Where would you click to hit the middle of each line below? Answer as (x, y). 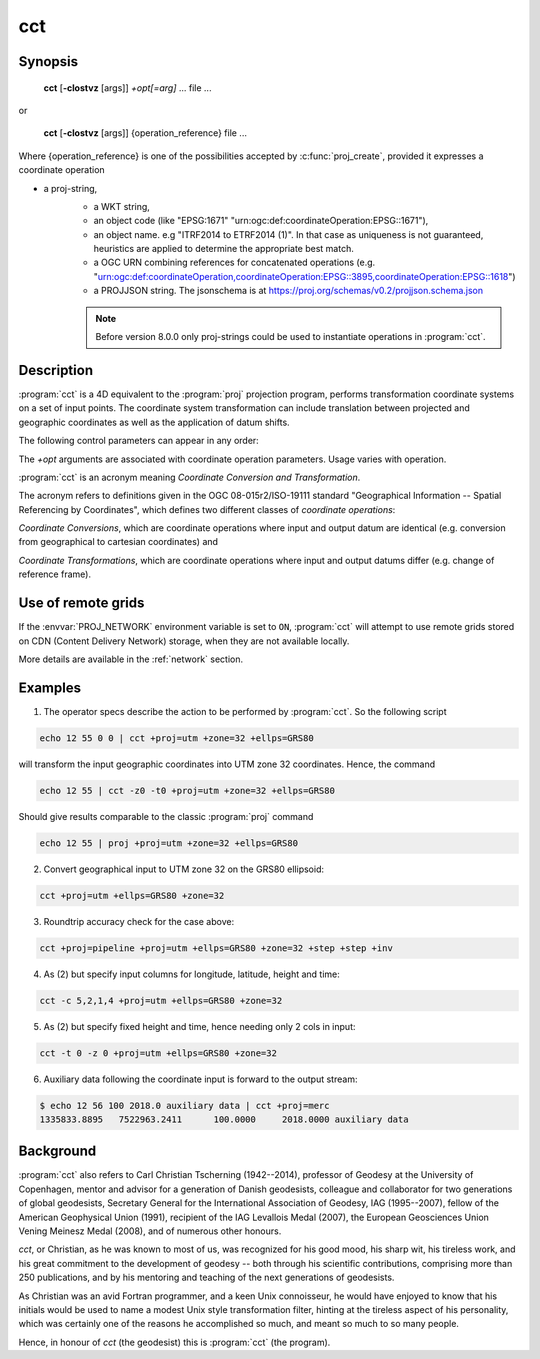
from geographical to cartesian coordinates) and (118, 542)
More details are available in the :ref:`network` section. (131, 659)
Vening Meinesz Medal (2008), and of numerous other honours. (150, 1231)
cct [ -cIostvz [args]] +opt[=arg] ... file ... (127, 87)
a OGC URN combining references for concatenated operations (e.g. (234, 262)
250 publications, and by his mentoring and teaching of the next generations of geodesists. (206, 1277)
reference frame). (55, 574)
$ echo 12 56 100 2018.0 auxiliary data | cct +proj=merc (184, 1105)
